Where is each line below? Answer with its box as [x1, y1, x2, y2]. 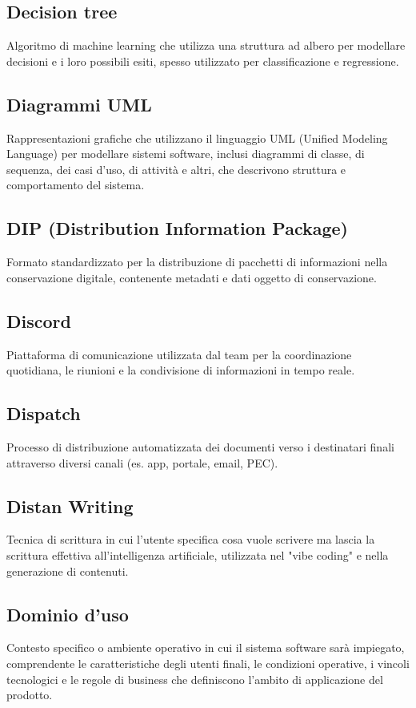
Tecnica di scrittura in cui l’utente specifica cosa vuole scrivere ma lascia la [6, 531, 375, 548]
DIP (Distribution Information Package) [6, 216, 348, 241]
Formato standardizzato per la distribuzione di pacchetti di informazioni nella [6, 253, 388, 270]
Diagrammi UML [6, 91, 152, 116]
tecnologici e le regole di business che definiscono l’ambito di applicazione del [6, 670, 383, 687]
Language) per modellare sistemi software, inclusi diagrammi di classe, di [6, 145, 365, 162]
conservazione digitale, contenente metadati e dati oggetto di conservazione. [6, 269, 377, 285]
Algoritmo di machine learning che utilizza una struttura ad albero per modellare [6, 37, 406, 54]
